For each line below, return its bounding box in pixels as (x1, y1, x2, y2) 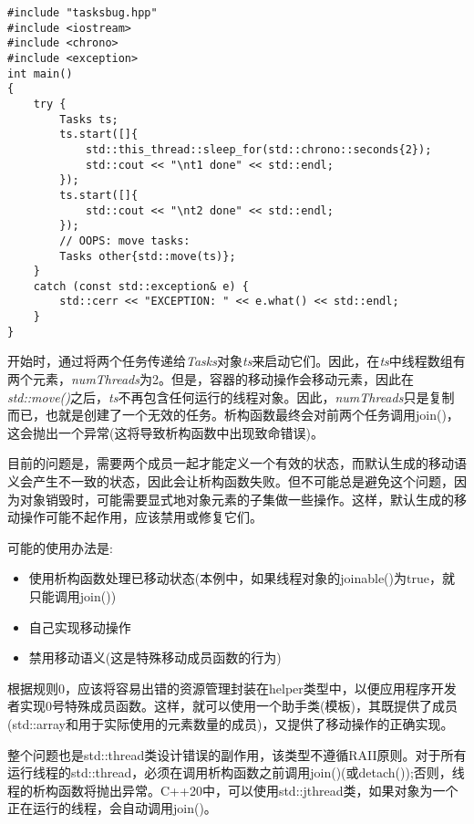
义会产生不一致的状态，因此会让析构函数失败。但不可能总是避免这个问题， (7, 472, 454, 490)
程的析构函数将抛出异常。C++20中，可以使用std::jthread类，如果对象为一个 (7, 780, 459, 799)
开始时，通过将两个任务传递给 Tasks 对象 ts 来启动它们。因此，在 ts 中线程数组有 (7, 351, 466, 370)
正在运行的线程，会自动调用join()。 (7, 798, 217, 818)
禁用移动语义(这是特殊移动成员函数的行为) (28, 648, 282, 667)
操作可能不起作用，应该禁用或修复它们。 (19, 507, 263, 527)
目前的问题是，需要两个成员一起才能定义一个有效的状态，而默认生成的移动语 (7, 454, 467, 473)
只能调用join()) (28, 586, 117, 605)
